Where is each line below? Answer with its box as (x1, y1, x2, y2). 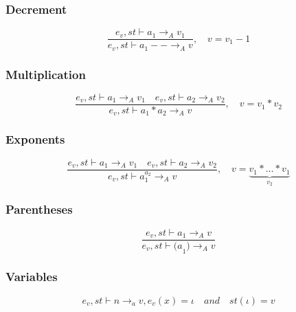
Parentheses (5, 201, 73, 218)
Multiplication (5, 65, 86, 82)
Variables (5, 268, 58, 285)
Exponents (5, 131, 65, 148)
